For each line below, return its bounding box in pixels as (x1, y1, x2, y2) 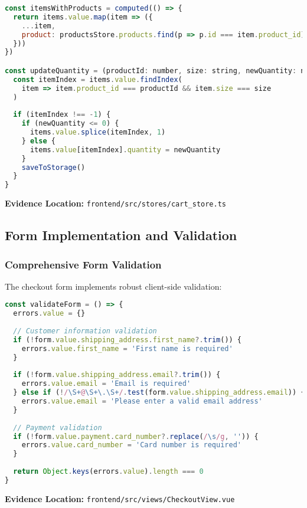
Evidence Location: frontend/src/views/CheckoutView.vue (5, 492, 235, 504)
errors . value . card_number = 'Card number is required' (21, 441, 241, 450)
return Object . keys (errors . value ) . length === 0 (13, 467, 204, 476)
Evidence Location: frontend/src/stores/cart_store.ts (5, 197, 226, 209)
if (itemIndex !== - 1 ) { (13, 110, 111, 119)
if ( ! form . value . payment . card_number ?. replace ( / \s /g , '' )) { (13, 432, 259, 441)
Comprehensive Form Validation (5, 257, 162, 271)
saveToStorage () (21, 163, 86, 172)
